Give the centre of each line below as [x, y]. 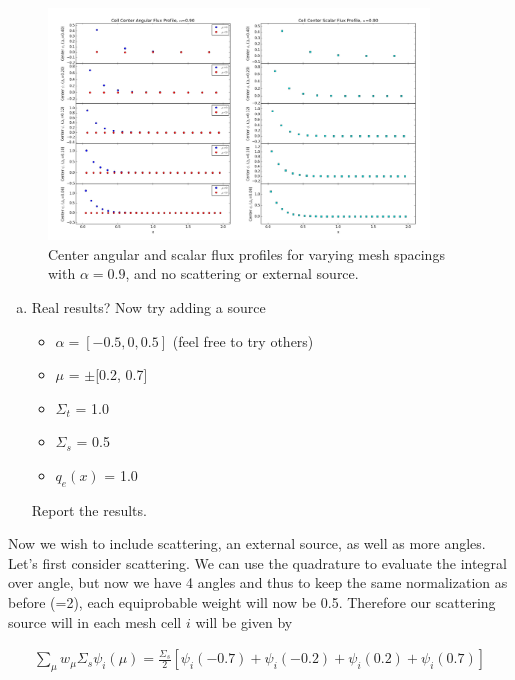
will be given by [244, 621]
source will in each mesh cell [95, 621]
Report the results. [89, 509]
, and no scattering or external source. [242, 273]
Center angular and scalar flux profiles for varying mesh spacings [246, 253]
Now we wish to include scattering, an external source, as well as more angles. [247, 543]
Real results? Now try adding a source [148, 306]
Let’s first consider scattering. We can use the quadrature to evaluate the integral [257, 562]
